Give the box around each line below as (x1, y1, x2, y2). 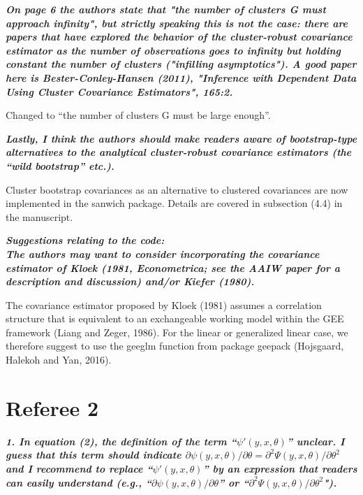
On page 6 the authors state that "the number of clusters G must (6, 2, 326, 16)
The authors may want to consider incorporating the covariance (6, 246, 320, 261)
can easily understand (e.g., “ (6, 475, 152, 489)
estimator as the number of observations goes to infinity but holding (6, 43, 341, 57)
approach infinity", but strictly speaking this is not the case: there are (6, 15, 348, 30)
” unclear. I (286, 433, 345, 448)
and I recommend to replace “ (6, 461, 153, 475)
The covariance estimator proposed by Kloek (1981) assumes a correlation (6, 297, 322, 312)
